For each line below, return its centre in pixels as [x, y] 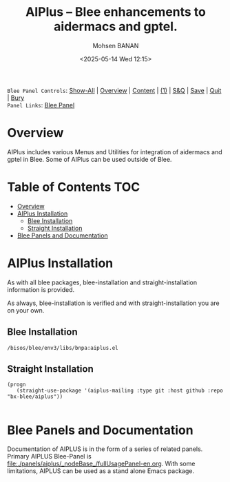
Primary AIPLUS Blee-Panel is [49, 457]
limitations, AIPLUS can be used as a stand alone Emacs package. [101, 471]
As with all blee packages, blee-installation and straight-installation [102, 282]
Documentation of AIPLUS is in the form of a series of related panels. [105, 449]
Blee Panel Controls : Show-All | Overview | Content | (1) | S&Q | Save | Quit [114, 90]
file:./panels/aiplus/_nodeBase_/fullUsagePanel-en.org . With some [101, 464]
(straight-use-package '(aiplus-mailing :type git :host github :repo [120, 391]
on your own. [26, 310]
